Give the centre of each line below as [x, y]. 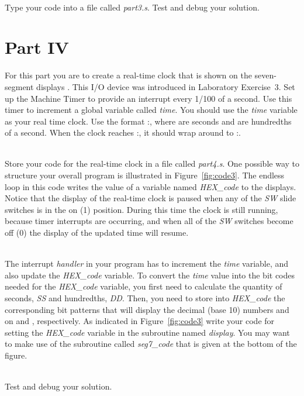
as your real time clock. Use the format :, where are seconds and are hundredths [148, 121]
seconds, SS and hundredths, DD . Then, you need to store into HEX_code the [145, 298]
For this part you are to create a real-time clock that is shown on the [128, 75]
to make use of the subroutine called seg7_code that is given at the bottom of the [151, 344]
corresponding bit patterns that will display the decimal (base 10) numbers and [147, 309]
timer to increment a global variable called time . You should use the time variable [151, 110]
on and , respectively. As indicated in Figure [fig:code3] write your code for [140, 321]
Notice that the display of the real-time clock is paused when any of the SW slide [151, 198]
